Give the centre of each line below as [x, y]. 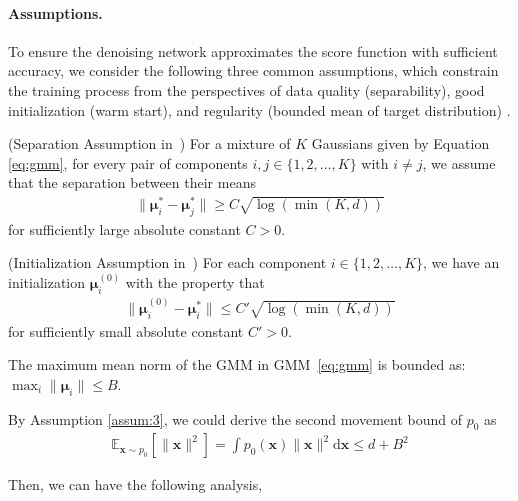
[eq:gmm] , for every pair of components [128, 162]
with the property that [195, 282]
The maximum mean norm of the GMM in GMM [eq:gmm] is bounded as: [237, 364]
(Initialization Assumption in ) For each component [167, 262]
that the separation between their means [132, 182]
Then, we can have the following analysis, [135, 484]
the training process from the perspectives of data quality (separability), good [246, 89]
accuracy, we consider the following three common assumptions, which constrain [253, 70]
